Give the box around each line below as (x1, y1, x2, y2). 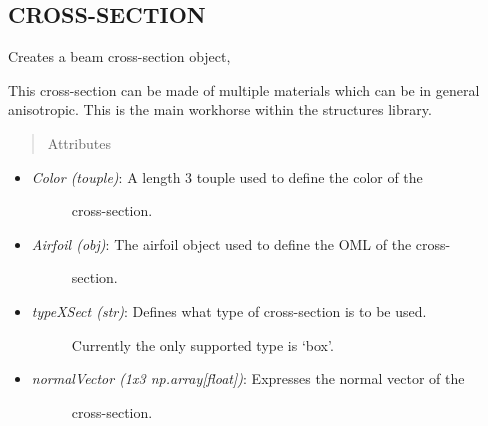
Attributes (47, 132, 111, 153)
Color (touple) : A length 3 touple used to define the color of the (31, 166, 423, 187)
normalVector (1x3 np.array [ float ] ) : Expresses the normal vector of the (31, 368, 465, 389)
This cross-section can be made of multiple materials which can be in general (8, 79, 480, 100)
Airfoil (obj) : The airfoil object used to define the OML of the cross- (31, 233, 451, 254)
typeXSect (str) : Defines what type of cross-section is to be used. (31, 300, 427, 321)
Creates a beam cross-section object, (8, 46, 231, 67)
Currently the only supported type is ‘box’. (71, 334, 334, 355)
